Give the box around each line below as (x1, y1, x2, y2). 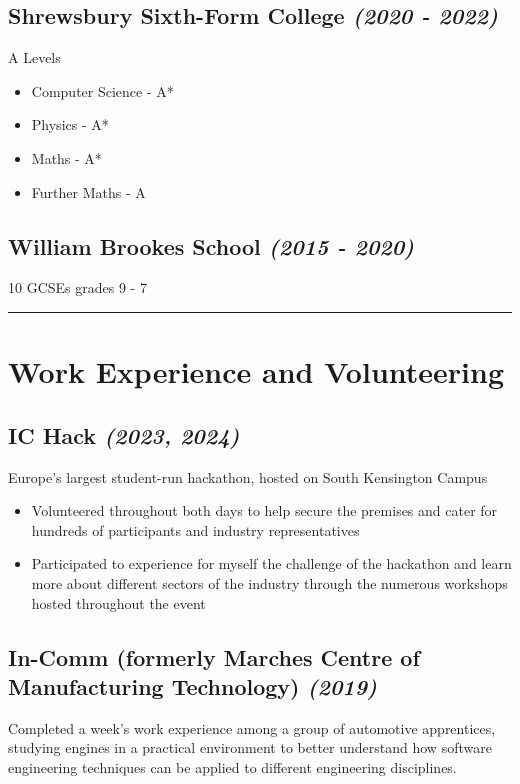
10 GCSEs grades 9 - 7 (8, 277, 147, 298)
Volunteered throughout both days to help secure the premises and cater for (31, 500, 498, 521)
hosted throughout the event (31, 592, 206, 613)
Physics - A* (31, 114, 109, 135)
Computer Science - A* (31, 80, 174, 101)
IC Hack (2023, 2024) (8, 419, 240, 450)
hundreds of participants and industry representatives (31, 519, 360, 540)
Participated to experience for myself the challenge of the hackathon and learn (31, 553, 512, 574)
